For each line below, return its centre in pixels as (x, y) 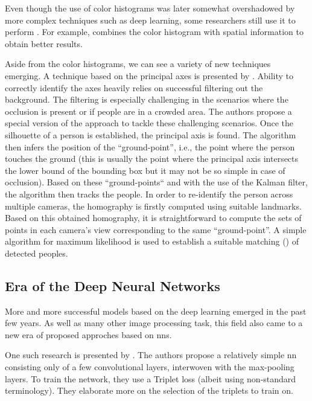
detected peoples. (37, 253)
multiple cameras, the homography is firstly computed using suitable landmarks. (153, 206)
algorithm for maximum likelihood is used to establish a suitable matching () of (152, 241)
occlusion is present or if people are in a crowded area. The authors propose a (148, 111)
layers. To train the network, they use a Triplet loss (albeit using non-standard (151, 378)
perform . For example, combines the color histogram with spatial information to (154, 32)
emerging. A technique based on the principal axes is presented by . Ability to (149, 75)
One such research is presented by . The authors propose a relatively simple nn (151, 355)
